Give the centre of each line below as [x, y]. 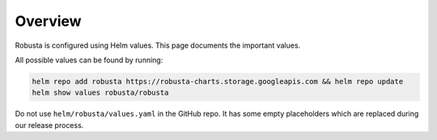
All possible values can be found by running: [89, 60]
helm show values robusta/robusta [100, 93]
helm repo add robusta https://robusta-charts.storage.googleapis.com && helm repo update [218, 81]
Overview [48, 21]
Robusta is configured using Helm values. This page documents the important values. [158, 45]
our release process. [49, 125]
